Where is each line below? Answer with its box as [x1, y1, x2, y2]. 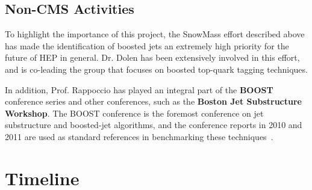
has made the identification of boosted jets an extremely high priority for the [5, 39, 289, 52]
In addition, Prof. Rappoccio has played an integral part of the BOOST [5, 83, 273, 96]
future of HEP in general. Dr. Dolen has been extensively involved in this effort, [5, 51, 300, 64]
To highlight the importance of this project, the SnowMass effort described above [5, 28, 305, 40]
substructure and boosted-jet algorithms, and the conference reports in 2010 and [5, 118, 302, 131]
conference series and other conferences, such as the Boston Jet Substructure [5, 95, 302, 108]
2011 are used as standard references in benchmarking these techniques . [5, 130, 273, 142]
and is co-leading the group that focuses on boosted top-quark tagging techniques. [5, 63, 308, 75]
